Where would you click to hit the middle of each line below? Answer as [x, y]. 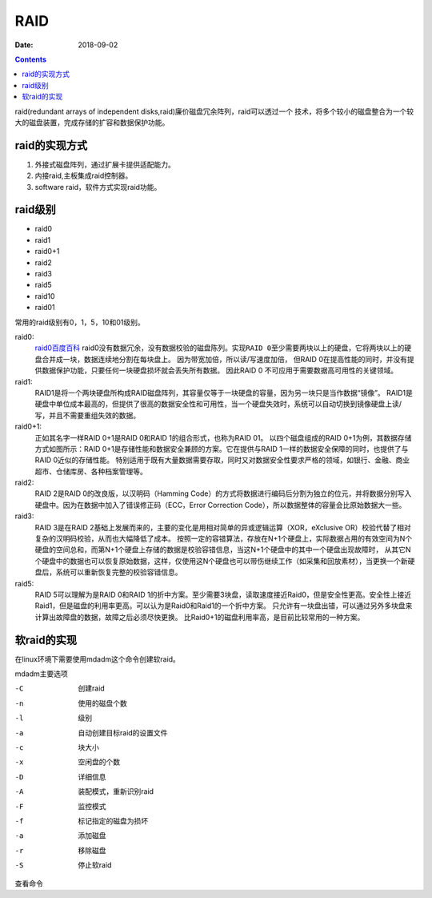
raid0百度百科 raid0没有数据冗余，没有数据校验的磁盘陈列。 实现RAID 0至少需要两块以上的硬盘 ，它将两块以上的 [220, 348]
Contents [31, 59]
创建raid [92, 688]
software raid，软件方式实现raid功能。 [98, 187]
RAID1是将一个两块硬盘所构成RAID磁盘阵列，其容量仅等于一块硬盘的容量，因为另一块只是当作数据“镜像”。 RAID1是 [224, 393]
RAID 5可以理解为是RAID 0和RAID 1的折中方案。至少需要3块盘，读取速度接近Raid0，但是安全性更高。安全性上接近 [223, 594]
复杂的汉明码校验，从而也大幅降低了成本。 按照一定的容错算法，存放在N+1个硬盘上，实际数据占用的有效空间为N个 [223, 539]
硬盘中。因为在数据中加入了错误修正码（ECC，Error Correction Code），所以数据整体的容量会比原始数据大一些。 [220, 505]
